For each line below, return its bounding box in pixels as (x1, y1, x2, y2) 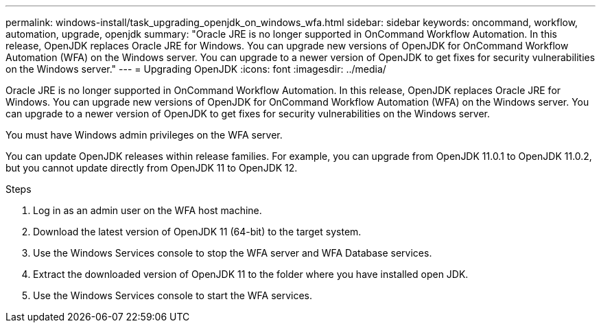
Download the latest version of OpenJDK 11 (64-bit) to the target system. (33, 226, 362, 237)
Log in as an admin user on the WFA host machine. (33, 204, 262, 216)
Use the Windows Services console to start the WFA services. (33, 290, 313, 301)
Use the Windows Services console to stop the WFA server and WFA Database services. (33, 247, 432, 259)
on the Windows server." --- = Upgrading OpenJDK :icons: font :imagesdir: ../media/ (5, 63, 386, 75)
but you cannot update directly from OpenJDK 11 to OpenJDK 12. (5, 162, 298, 174)
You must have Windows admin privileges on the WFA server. (5, 129, 283, 141)
